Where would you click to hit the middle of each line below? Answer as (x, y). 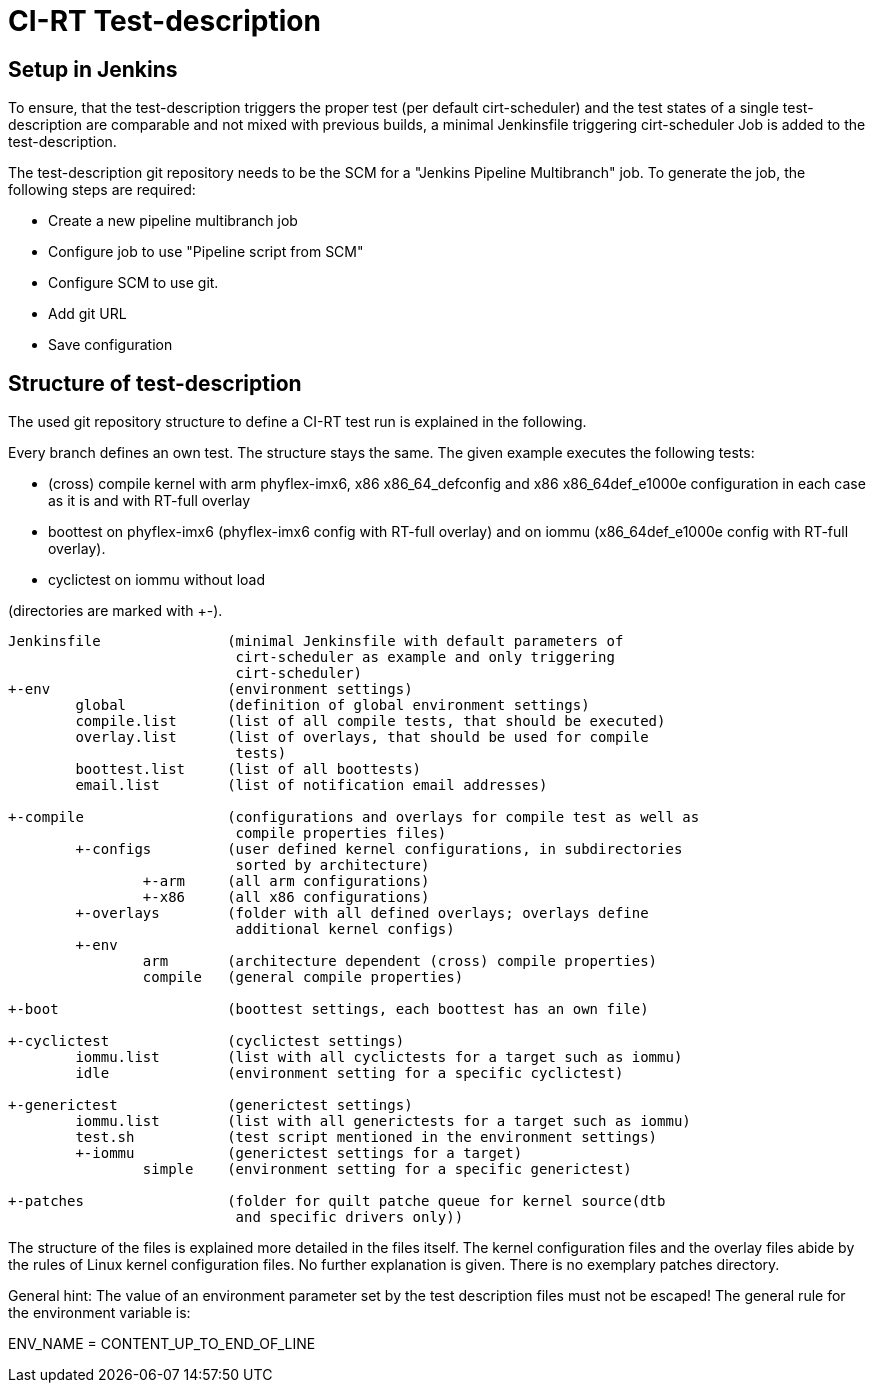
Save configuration (110, 345)
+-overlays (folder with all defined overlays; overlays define (362, 913)
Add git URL (87, 314)
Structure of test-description (155, 383)
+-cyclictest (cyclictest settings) (206, 1041)
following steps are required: (102, 190)
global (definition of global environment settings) (332, 705)
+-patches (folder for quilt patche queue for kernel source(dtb (337, 1201)
